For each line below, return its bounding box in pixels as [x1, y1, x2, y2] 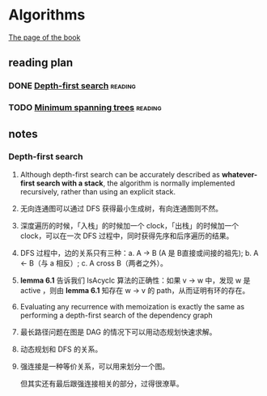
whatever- [221, 169, 257, 179]
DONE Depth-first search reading [8, 80, 136, 92]
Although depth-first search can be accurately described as [19, 169, 220, 179]
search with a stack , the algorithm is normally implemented [36, 178, 235, 188]
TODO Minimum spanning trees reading [8, 102, 162, 113]
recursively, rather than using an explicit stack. [19, 186, 176, 196]
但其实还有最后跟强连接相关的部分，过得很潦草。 [19, 378, 184, 388]
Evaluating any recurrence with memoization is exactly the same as [19, 301, 245, 311]
